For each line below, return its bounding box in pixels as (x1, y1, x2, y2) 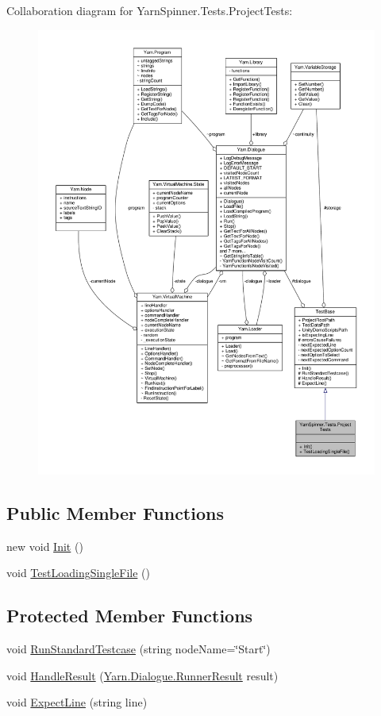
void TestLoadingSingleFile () (6, 564, 150, 581)
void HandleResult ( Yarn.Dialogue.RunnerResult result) (6, 667, 279, 683)
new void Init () (6, 537, 83, 554)
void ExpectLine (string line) (6, 694, 148, 710)
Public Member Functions (6, 500, 224, 525)
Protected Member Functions (6, 603, 253, 628)
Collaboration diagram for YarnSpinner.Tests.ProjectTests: (6, 2, 293, 18)
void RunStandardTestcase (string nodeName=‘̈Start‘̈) (6, 641, 271, 656)
